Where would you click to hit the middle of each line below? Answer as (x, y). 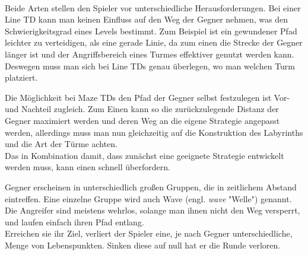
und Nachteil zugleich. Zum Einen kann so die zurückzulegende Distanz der (142, 109)
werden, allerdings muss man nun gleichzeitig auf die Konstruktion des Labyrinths (154, 132)
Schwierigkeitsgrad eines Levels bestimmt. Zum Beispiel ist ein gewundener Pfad (151, 31)
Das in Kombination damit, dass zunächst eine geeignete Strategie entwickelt (145, 155)
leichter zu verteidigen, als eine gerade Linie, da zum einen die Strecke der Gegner (154, 42)
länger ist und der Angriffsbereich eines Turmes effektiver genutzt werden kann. (150, 54)
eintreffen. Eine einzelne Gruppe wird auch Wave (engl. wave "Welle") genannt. (148, 198)
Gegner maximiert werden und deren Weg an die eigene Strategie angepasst (142, 120)
